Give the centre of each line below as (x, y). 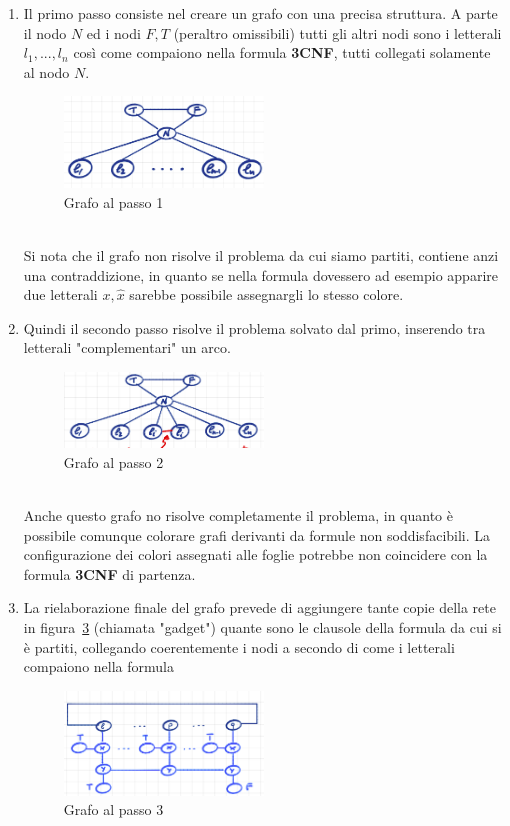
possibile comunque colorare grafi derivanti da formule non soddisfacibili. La (257, 534)
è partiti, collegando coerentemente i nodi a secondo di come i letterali (239, 646)
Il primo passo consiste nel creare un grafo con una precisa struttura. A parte (260, 13)
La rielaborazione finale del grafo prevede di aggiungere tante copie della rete (259, 607)
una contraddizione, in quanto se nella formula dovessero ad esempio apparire (260, 274)
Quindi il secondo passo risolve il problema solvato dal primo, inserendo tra (254, 327)
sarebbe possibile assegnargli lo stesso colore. (266, 294)
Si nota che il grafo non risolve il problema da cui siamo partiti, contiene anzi (261, 254)
